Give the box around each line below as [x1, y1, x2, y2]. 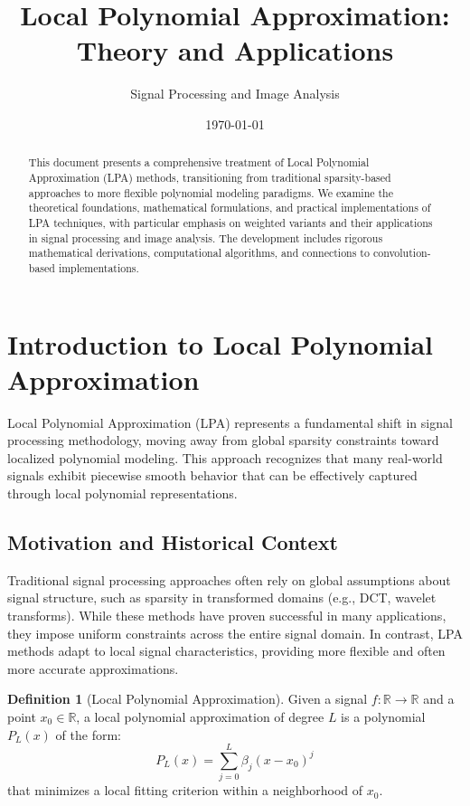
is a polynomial [341, 707, 426, 725]
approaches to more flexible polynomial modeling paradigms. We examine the [28, 185, 393, 200]
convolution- [372, 245, 431, 261]
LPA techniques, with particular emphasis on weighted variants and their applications [28, 214, 433, 230]
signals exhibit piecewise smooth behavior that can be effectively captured [7, 466, 418, 485]
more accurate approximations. [7, 659, 179, 678]
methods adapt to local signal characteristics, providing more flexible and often [7, 641, 446, 660]
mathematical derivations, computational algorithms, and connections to [28, 245, 370, 261]
